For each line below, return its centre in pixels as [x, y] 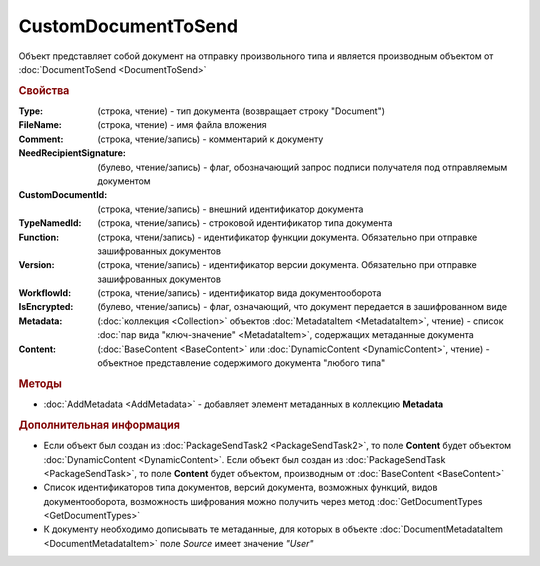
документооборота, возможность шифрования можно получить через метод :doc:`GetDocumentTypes [263, 501]
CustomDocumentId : [63, 195]
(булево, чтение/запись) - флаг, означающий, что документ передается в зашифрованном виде [302, 307]
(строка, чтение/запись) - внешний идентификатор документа [230, 209]
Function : [39, 237]
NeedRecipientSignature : [72, 153]
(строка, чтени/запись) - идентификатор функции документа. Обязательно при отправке [287, 237]
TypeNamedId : [50, 223]
